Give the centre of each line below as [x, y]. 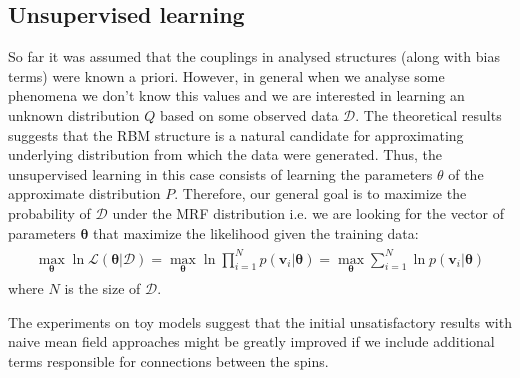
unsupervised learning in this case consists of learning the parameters [220, 173]
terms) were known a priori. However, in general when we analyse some [226, 75]
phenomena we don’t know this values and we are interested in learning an [236, 95]
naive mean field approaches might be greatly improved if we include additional [251, 341]
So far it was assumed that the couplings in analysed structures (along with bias [254, 56]
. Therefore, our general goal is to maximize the [320, 193]
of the [466, 173]
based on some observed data [249, 114]
